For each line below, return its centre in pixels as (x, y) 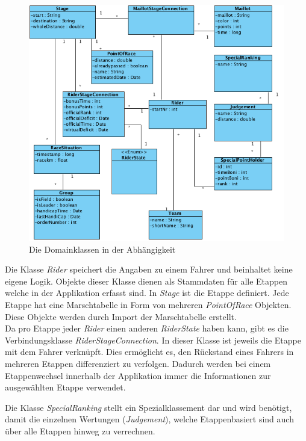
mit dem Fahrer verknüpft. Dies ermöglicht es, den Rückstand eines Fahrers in (149, 352)
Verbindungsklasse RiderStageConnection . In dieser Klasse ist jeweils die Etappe (153, 340)
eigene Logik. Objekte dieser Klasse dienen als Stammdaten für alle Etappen (146, 281)
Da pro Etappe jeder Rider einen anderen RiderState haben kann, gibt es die (147, 328)
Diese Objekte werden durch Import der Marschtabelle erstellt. (121, 316)
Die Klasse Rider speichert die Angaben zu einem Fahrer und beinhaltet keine (149, 269)
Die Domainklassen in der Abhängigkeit (102, 249)
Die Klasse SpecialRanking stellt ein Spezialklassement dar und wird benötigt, (148, 407)
